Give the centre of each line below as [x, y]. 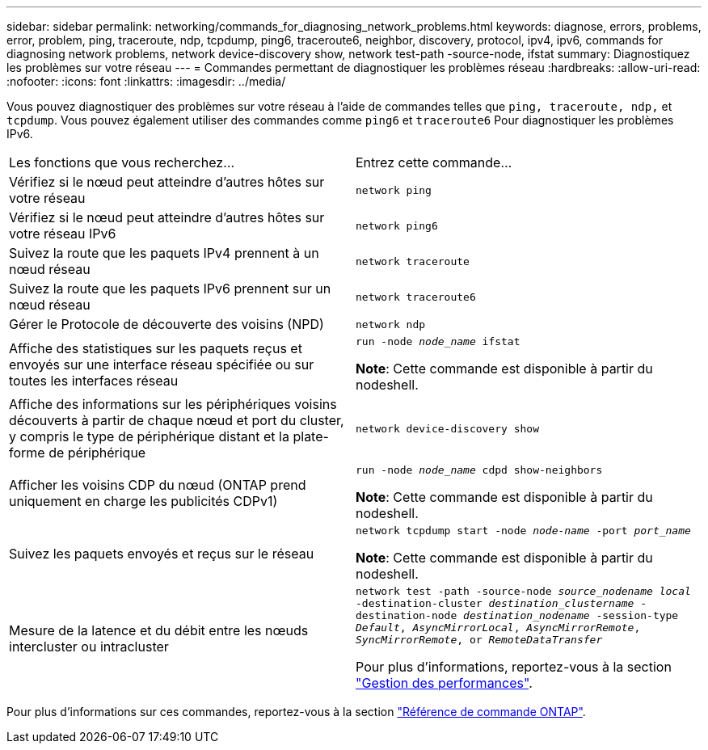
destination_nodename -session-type [571, 615]
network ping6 [397, 225]
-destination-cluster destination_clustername [495, 603]
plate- [311, 436]
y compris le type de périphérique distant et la [149, 436]
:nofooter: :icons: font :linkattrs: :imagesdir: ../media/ [146, 81]
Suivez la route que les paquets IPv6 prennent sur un [170, 289]
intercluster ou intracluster [89, 646]
